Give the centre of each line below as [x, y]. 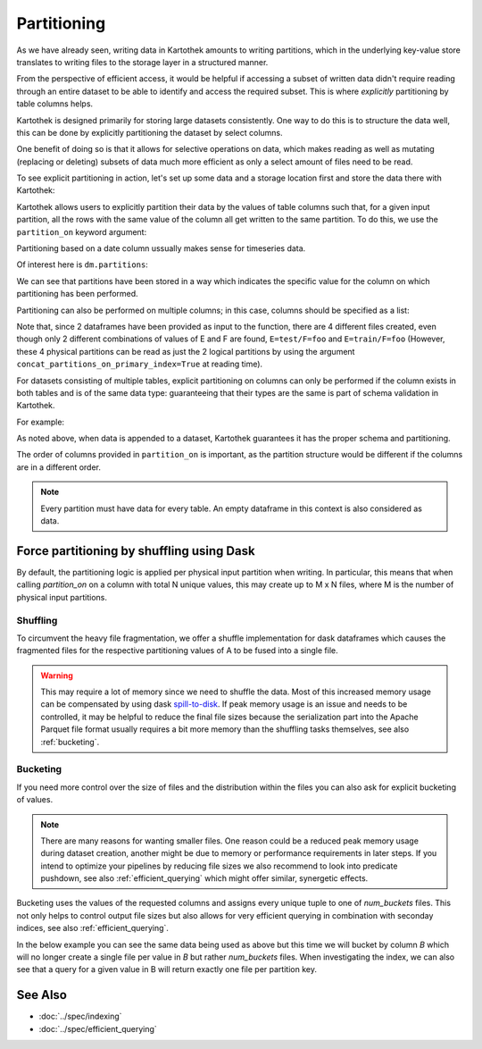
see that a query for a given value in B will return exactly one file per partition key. [166, 969]
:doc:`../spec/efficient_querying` [98, 1028]
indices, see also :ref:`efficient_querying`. [93, 928]
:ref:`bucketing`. [70, 742]
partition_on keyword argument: [82, 231]
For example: [41, 422]
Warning [57, 676]
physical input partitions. [62, 597]
